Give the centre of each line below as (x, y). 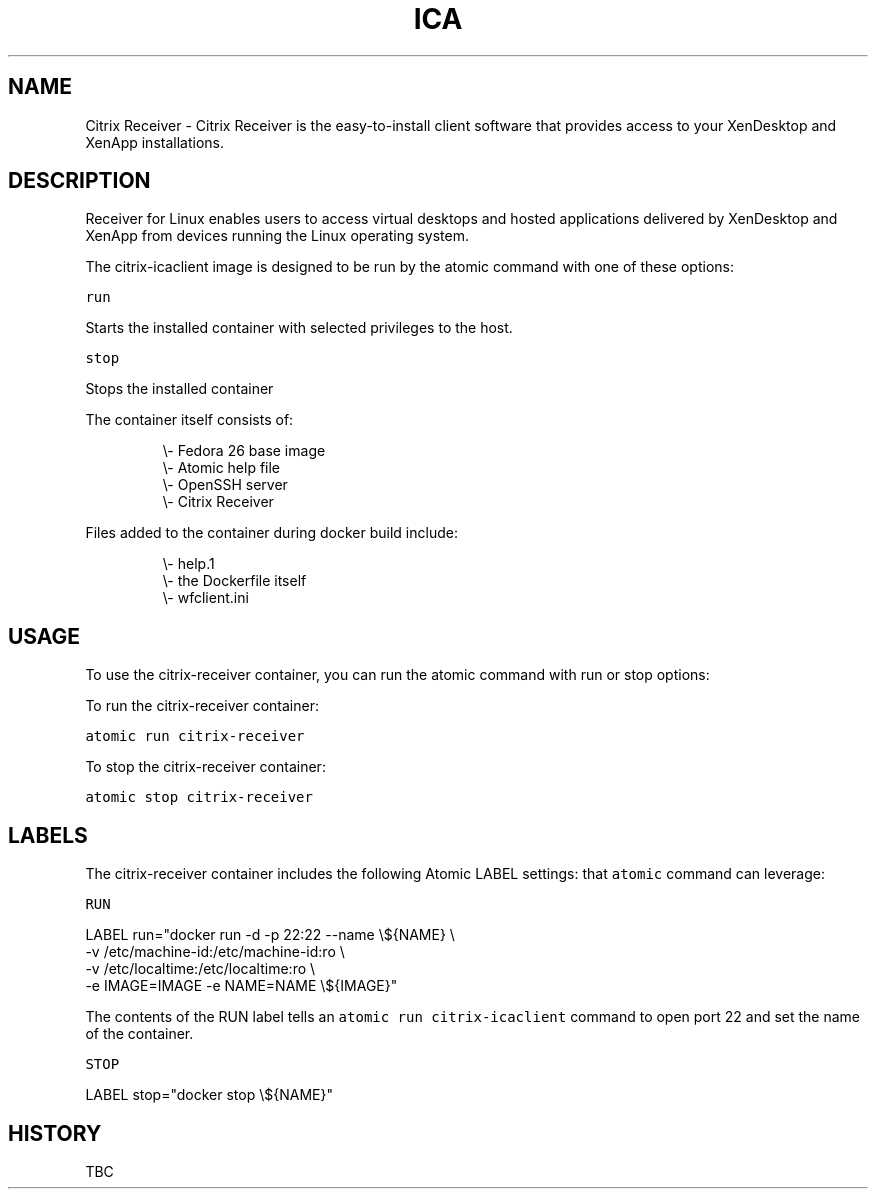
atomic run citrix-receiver (195, 736)
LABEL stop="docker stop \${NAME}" (209, 1095)
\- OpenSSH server (225, 485)
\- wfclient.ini (205, 598)
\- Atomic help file (221, 468)
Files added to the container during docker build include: (271, 533)
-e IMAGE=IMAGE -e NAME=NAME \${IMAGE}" (241, 986)
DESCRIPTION (79, 181)
